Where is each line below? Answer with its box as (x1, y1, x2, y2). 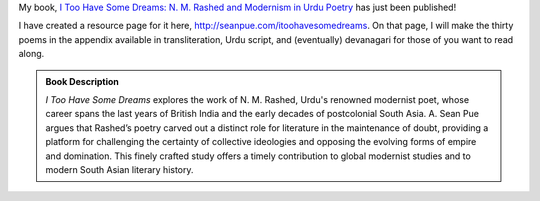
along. (18, 48, 45, 60)
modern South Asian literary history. (45, 163, 194, 175)
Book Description (45, 75, 120, 87)
